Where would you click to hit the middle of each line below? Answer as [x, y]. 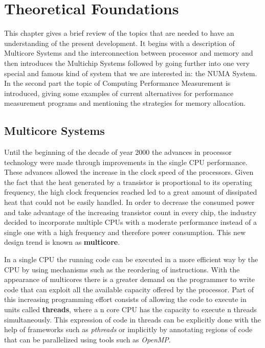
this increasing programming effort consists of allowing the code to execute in [125, 299]
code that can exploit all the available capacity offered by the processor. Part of [129, 289]
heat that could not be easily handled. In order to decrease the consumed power [129, 202]
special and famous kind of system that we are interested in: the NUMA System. [131, 73]
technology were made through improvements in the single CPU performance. [126, 162]
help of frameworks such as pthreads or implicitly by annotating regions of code [128, 329]
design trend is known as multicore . [62, 242]
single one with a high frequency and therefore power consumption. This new [125, 232]
